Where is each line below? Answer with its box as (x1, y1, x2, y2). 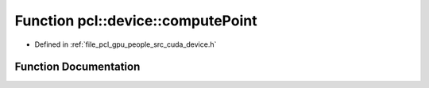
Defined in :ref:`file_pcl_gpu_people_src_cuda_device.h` (34, 40, 217, 49)
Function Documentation (14, 60, 141, 74)
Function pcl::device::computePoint (14, 12, 257, 29)
